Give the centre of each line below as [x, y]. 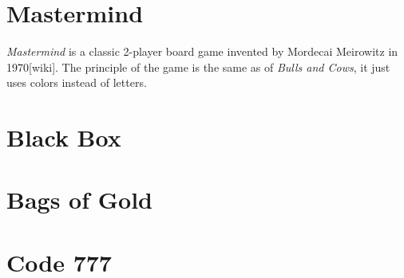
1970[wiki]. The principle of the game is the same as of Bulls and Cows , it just [198, 67]
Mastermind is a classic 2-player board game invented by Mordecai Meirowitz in [202, 51]
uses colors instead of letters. [77, 82]
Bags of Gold [79, 200]
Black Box [64, 137]
